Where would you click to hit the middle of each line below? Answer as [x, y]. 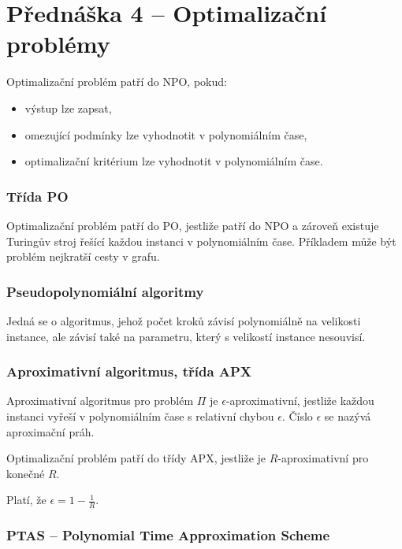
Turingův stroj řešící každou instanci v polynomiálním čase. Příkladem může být [201, 241]
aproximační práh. [50, 431]
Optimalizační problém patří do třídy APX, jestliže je [136, 458]
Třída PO [37, 196]
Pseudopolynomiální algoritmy [105, 291]
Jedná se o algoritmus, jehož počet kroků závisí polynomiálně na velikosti [184, 320]
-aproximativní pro [323, 458]
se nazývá [348, 415]
